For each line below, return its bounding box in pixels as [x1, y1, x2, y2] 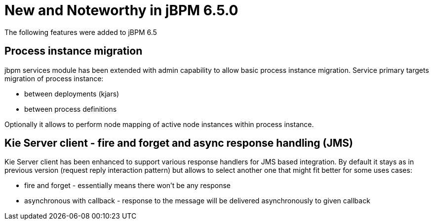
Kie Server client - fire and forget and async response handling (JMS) [4, 137, 354, 150]
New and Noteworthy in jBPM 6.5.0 [4, 2, 238, 19]
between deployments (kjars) [24, 89, 119, 98]
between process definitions [24, 104, 117, 113]
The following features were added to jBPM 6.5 [4, 28, 157, 36]
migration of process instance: [4, 74, 104, 83]
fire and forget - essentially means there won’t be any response [24, 181, 231, 190]
